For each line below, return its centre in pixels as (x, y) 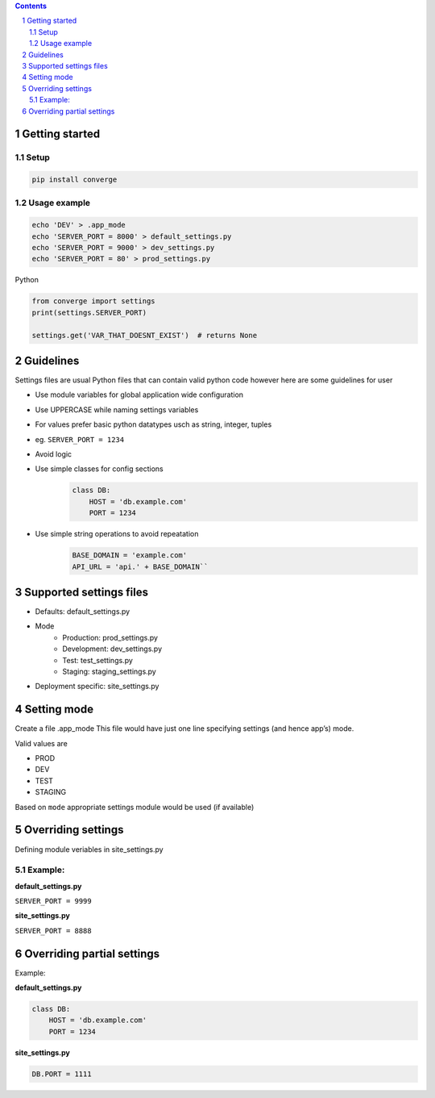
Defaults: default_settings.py (83, 612)
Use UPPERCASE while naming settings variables (117, 409)
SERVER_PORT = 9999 (53, 901)
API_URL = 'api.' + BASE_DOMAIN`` (140, 566)
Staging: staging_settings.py (109, 671)
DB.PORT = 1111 (62, 1074)
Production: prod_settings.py (110, 637)
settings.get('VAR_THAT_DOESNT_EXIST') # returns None (145, 335)
